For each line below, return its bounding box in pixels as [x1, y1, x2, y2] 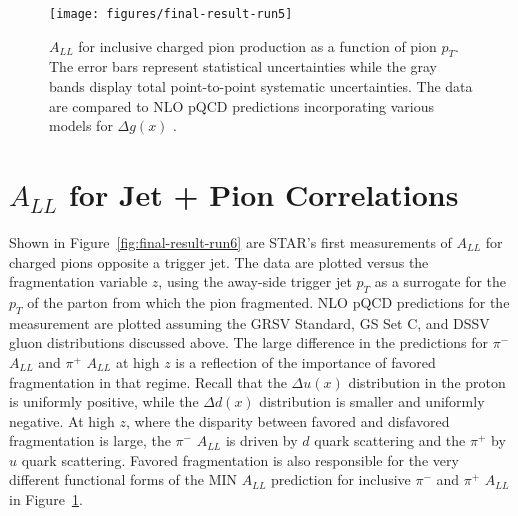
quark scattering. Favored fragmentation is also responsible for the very [21, 449, 459, 470]
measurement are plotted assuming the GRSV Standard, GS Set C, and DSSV [9, 312, 490, 333]
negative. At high [9, 410, 115, 431]
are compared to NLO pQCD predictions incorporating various [49, 95, 435, 116]
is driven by [225, 430, 298, 451]
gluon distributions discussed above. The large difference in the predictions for [9, 332, 489, 353]
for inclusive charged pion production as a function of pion [78, 35, 437, 56]
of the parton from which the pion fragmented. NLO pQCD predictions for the [27, 291, 510, 312]
